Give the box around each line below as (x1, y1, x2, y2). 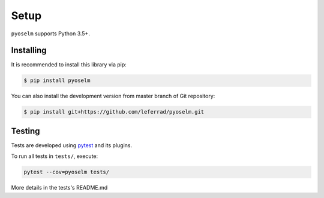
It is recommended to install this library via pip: (11, 61, 127, 68)
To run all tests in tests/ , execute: (11, 153, 98, 160)
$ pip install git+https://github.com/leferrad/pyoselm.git (23, 108, 205, 115)
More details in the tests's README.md (11, 184, 108, 191)
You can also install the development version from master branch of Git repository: (11, 93, 215, 100)
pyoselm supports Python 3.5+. (11, 30, 90, 37)
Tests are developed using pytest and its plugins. (11, 141, 132, 149)
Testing (11, 126, 40, 136)
